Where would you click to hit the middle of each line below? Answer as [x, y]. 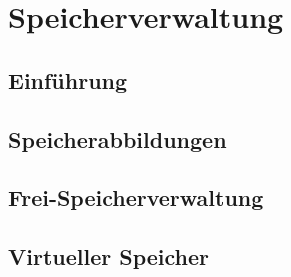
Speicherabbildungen [117, 138]
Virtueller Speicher [109, 256]
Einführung [68, 79]
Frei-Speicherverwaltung [136, 197]
